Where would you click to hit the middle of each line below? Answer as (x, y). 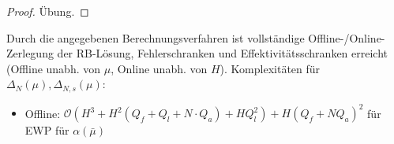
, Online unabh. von (159, 68)
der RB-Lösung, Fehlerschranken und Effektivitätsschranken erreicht (223, 53)
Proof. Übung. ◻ (48, 11)
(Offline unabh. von (54, 68)
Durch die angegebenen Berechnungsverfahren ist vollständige (156, 37)
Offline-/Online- (347, 37)
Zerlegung (30, 53)
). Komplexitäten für (270, 68)
